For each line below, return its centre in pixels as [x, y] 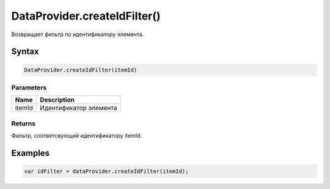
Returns [24, 124]
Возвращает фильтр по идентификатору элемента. [78, 34]
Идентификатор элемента [79, 108]
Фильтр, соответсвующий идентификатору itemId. [77, 136]
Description [57, 100]
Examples [31, 153]
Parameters [29, 87]
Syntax [25, 52]
